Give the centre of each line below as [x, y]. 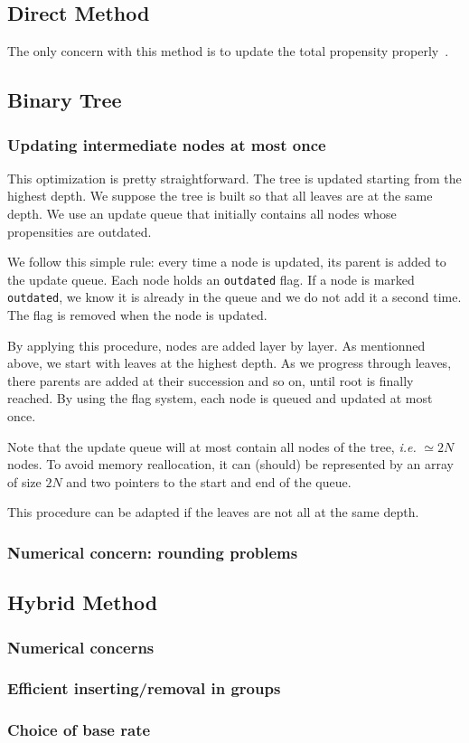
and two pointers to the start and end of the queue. [209, 481]
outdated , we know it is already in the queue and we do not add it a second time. [234, 297]
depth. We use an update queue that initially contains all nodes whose [202, 213]
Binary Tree [65, 100]
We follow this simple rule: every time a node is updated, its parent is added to [227, 262]
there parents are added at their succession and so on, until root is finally [211, 380]
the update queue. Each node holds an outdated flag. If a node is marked [211, 279]
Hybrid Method [83, 602]
